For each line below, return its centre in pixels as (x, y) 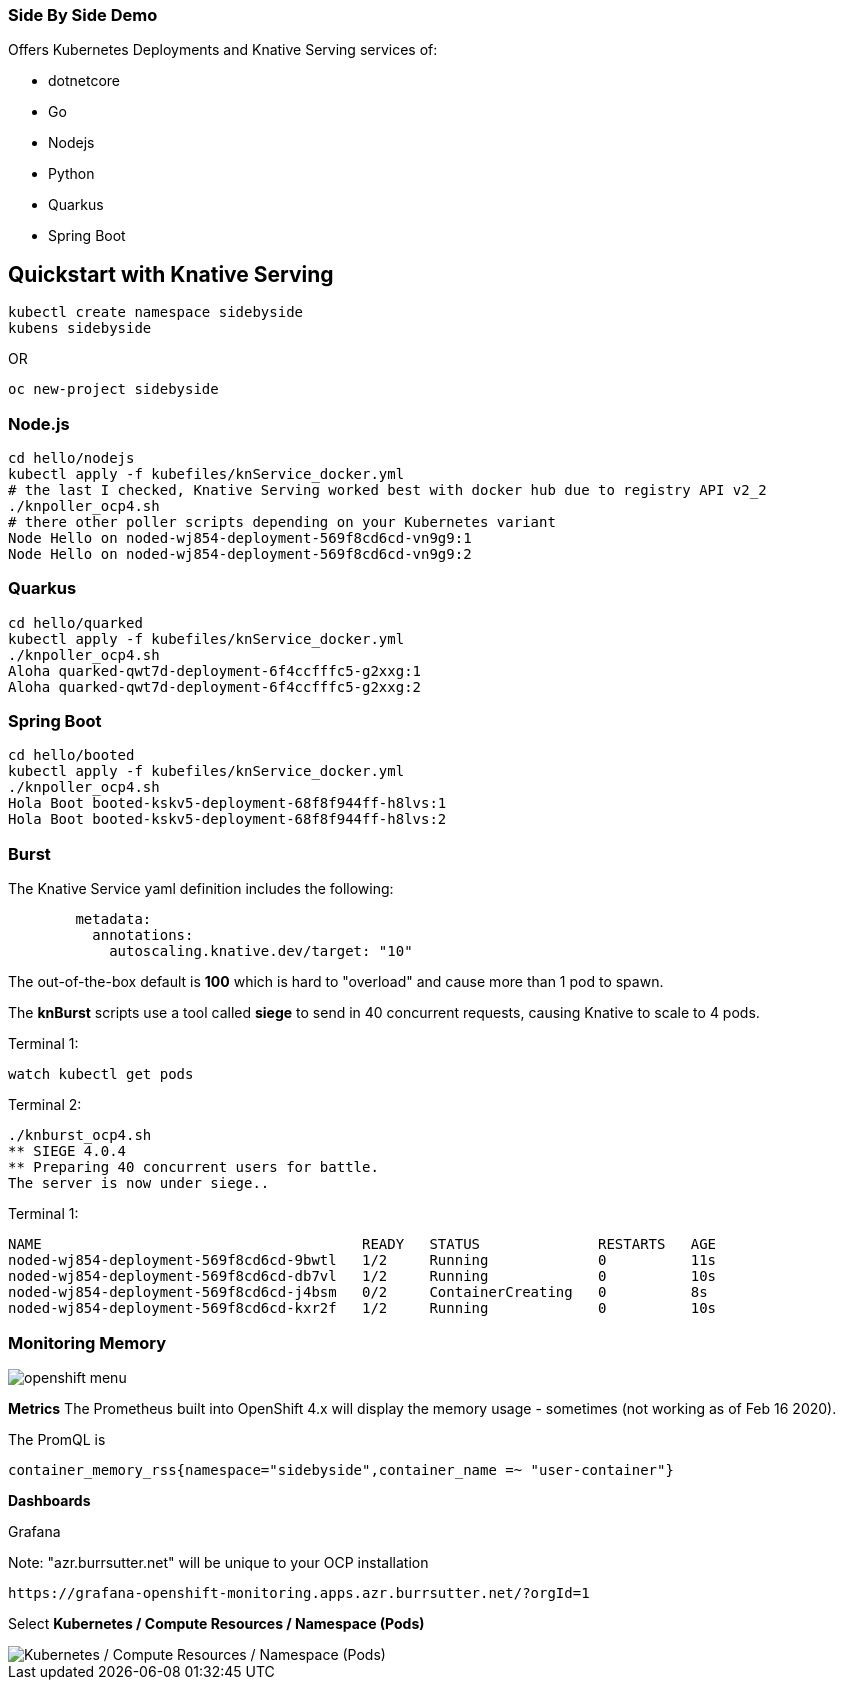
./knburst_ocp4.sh (80, 1135)
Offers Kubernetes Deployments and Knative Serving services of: (223, 50)
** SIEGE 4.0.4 (67, 1151)
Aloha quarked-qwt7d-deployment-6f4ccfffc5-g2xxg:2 (215, 686)
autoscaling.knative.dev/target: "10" (261, 951)
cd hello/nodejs (71, 457)
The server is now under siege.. (139, 1183)
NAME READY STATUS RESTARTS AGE (362, 1244)
